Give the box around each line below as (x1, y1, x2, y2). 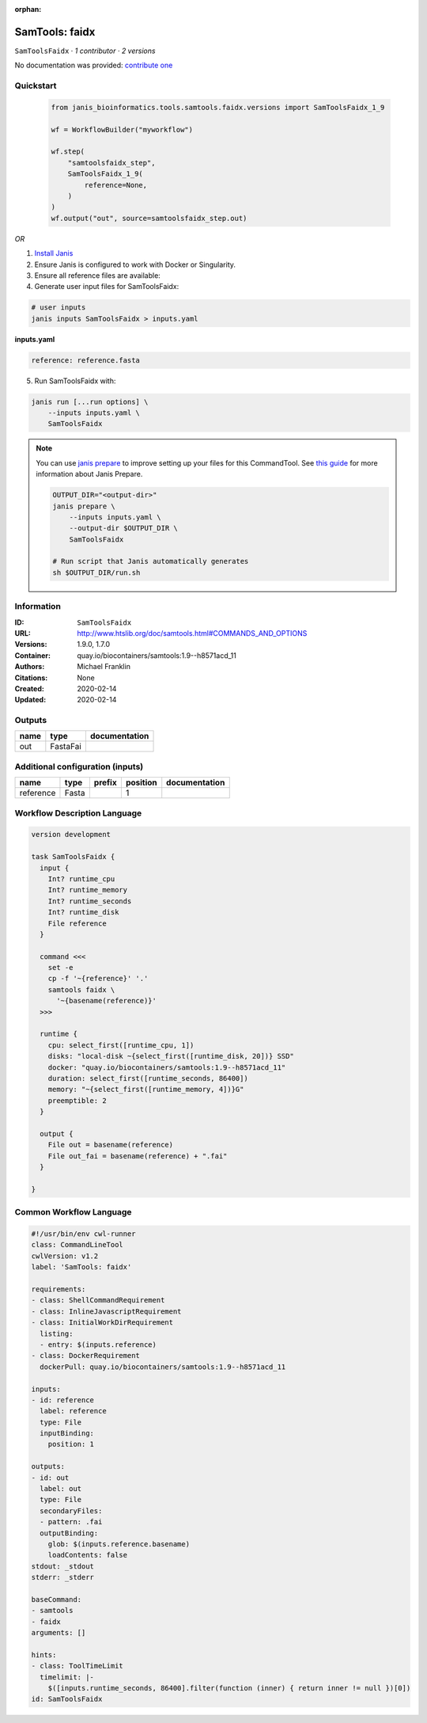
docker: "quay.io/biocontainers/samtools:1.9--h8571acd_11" (47, 1063, 286, 1072)
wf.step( (51, 147, 85, 156)
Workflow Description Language (14, 808, 142, 819)
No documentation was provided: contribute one (14, 60, 173, 70)
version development (31, 830, 111, 839)
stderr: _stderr (31, 1573, 95, 1582)
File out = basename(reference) (47, 1140, 174, 1150)
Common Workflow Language (14, 1207, 132, 1218)
